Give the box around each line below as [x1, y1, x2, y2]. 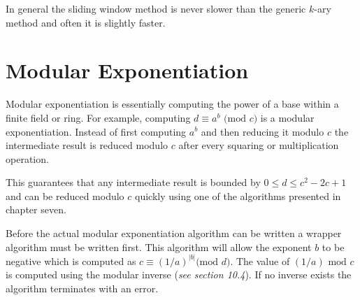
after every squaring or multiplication [178, 138, 339, 152]
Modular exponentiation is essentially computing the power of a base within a [6, 97, 339, 111]
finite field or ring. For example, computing [6, 110, 191, 124]
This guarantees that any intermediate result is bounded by [6, 175, 261, 190]
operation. [6, 151, 49, 166]
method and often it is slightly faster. [6, 15, 166, 29]
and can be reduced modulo [6, 188, 124, 203]
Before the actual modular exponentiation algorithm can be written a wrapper [6, 226, 342, 241]
